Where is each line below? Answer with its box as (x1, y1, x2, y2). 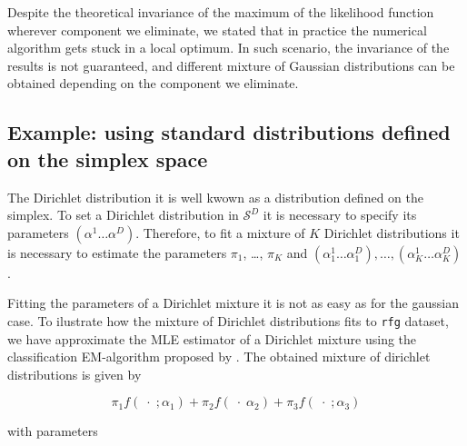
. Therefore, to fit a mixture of (135, 223, 305, 242)
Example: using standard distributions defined (7, 118, 451, 146)
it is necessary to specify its (263, 205, 417, 224)
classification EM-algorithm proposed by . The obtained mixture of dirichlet (7, 347, 431, 366)
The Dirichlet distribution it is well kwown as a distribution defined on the (7, 187, 423, 206)
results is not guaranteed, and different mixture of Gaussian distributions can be (7, 55, 455, 74)
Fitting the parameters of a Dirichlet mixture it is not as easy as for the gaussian (7, 293, 459, 312)
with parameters (7, 421, 98, 441)
